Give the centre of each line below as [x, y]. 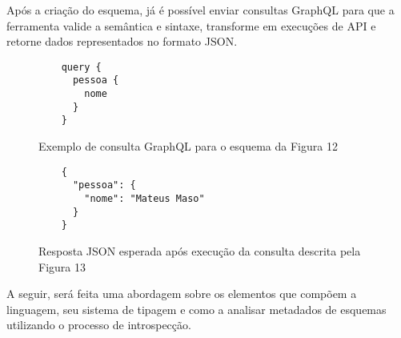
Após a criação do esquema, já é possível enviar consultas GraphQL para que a [200, 10]
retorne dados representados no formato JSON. [122, 41]
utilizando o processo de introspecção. [99, 325]
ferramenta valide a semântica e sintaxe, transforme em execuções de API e [191, 25]
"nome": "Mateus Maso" [144, 198]
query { [81, 67]
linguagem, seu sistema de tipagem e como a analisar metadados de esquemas [196, 309]
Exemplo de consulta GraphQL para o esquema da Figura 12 [188, 146]
